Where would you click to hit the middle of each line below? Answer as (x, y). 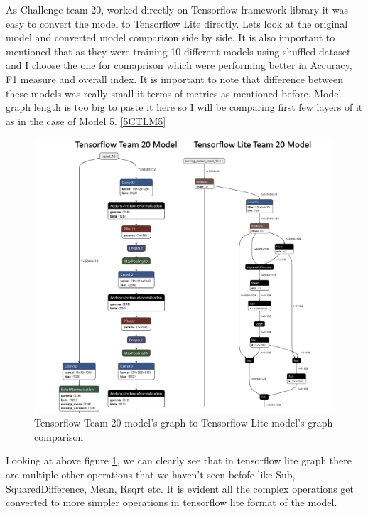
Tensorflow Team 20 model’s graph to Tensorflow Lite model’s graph (184, 423)
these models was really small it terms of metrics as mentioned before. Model (174, 93)
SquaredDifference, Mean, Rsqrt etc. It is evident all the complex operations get (180, 488)
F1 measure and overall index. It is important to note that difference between (174, 79)
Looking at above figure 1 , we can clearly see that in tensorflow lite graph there (179, 460)
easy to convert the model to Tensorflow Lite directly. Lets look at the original (177, 23)
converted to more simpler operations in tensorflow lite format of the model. (172, 502)
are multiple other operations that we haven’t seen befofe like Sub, (151, 475)
